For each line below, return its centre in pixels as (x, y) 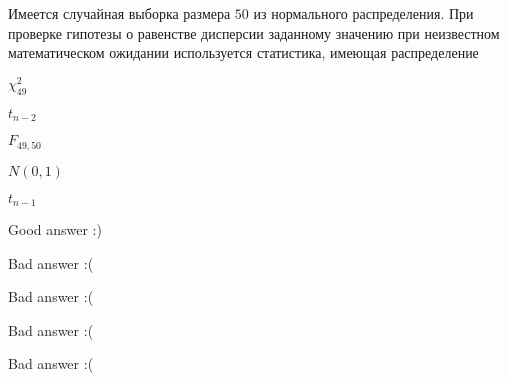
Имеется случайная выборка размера (119, 13)
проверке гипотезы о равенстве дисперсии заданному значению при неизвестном (254, 32)
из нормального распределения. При (363, 13)
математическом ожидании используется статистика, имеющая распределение (243, 52)
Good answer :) (55, 229)
